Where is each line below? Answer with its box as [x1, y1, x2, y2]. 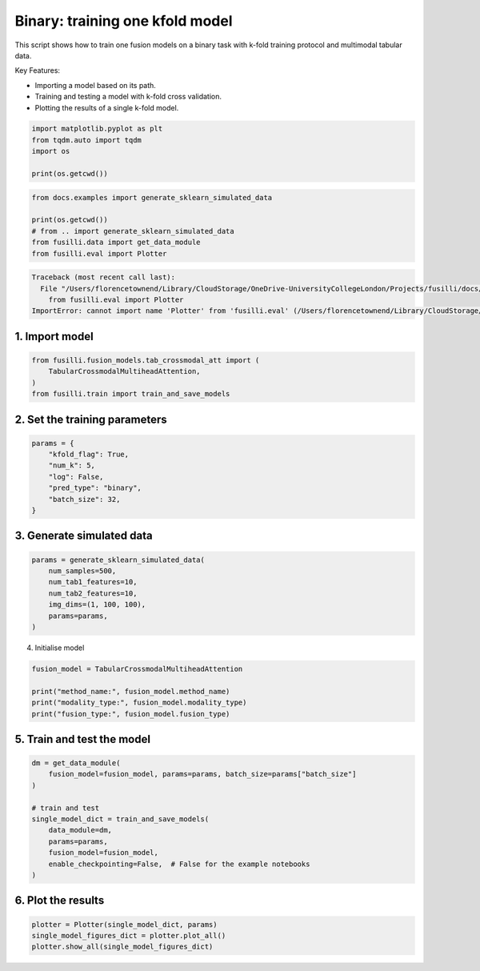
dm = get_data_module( [31, 759, 121, 768]
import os [31, 146, 70, 156]
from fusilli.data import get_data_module [31, 238, 201, 247]
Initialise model [34, 643, 85, 652]
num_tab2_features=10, [48, 588, 138, 598]
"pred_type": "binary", [48, 483, 142, 492]
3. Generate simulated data [14, 529, 153, 543]
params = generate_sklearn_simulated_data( [31, 555, 206, 564]
